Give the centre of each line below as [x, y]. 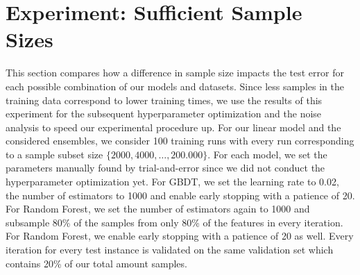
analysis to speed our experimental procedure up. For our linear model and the [173, 127]
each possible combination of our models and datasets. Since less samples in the [175, 86]
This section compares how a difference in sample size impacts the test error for [175, 73]
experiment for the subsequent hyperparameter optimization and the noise [164, 114]
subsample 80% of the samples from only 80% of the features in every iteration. [174, 222]
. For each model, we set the [267, 154]
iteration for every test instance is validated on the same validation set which [170, 250]
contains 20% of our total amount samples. [96, 263]
